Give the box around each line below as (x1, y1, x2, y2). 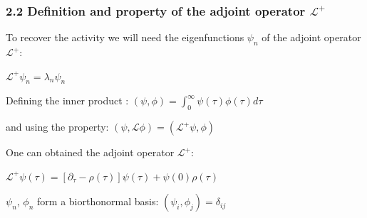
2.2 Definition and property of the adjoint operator (6, 1, 306, 19)
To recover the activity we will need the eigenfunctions (6, 30, 244, 45)
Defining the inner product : (6, 93, 129, 108)
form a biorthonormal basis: (37, 194, 159, 209)
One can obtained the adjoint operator (6, 145, 175, 160)
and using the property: (6, 119, 109, 134)
